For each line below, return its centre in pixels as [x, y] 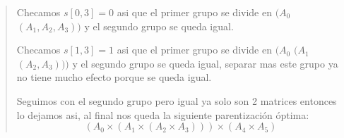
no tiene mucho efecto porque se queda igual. [114, 77]
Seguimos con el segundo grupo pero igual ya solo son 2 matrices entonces [177, 100]
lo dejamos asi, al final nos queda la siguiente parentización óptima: [163, 114]
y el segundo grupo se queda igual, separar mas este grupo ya [205, 63]
